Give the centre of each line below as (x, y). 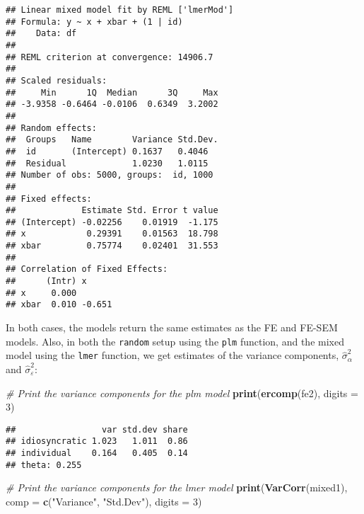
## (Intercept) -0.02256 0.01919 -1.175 (112, 222)
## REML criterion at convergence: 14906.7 (110, 57)
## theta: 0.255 (44, 465)
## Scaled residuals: (57, 80)
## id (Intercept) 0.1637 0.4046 (107, 151)
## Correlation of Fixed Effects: (87, 269)
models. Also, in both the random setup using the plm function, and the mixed (175, 341)
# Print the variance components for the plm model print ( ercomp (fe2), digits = (182, 393)
